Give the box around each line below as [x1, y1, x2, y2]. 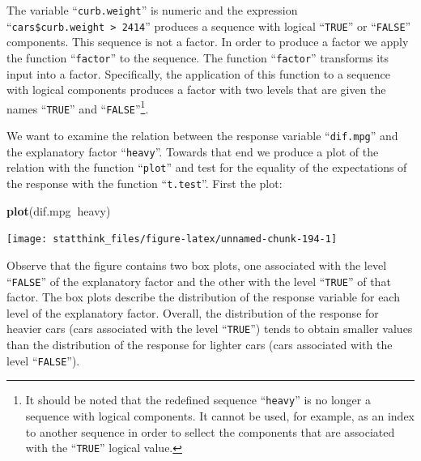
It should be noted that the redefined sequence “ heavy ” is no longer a [25, 391, 371, 408]
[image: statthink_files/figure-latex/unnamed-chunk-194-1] [6, 233, 338, 245]
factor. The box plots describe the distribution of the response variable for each [6, 288, 400, 305]
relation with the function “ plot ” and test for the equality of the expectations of [6, 159, 407, 176]
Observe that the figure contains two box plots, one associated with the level [6, 256, 387, 273]
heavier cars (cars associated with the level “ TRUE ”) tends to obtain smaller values [6, 320, 413, 337]
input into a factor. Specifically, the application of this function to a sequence [6, 65, 390, 82]
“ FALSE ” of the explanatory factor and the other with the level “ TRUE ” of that [6, 272, 391, 289]
